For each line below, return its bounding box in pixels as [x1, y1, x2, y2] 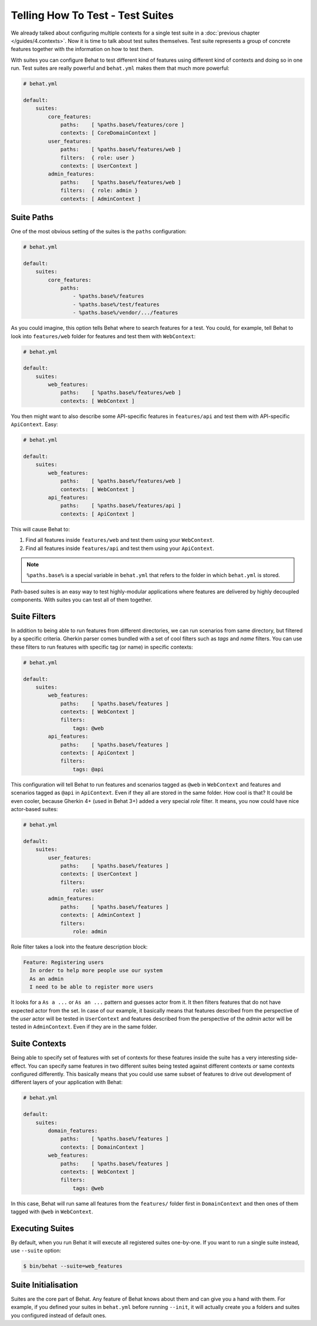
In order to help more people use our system [29, 967, 163, 974]
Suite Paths [11, 212, 54, 222]
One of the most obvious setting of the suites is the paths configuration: [11, 228, 187, 235]
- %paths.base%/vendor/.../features [72, 309, 178, 316]
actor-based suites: [11, 805, 58, 812]
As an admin [29, 975, 64, 982]
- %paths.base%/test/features [72, 301, 160, 308]
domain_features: [48, 1127, 98, 1134]
